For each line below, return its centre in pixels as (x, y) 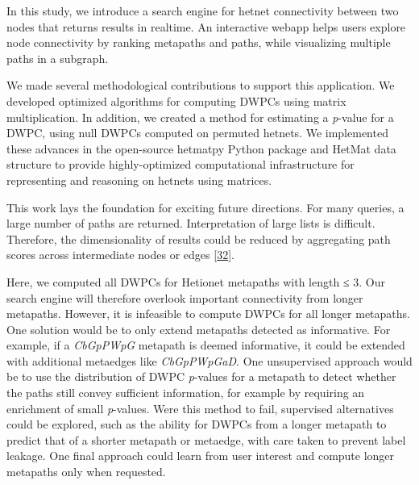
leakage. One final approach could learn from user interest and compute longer (201, 456)
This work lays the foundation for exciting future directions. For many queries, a (205, 207)
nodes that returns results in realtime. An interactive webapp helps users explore (206, 26)
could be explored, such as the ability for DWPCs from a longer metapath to (197, 424)
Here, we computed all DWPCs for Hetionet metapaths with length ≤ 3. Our (196, 281)
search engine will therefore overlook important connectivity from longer (185, 297)
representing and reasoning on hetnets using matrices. (139, 180)
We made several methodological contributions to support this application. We (201, 85)
